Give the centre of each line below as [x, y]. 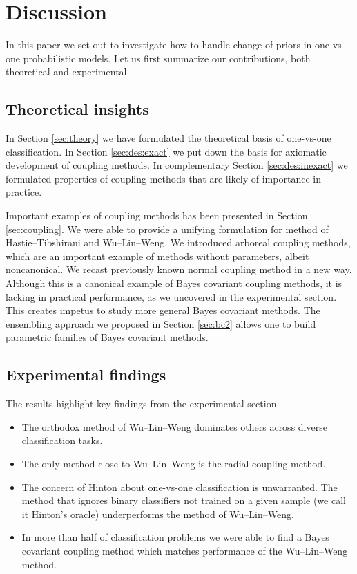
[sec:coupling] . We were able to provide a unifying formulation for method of [167, 229]
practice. [24, 192]
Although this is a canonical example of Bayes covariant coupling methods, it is [174, 283]
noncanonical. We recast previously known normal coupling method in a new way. [179, 269]
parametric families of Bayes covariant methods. [107, 337]
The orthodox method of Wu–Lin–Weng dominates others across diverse [174, 426]
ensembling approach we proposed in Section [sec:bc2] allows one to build [161, 323]
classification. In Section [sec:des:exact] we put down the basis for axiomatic [166, 151]
